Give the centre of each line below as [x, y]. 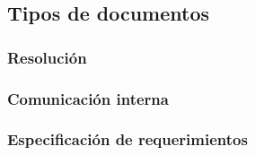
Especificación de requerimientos [127, 139]
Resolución [47, 57]
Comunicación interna [88, 98]
